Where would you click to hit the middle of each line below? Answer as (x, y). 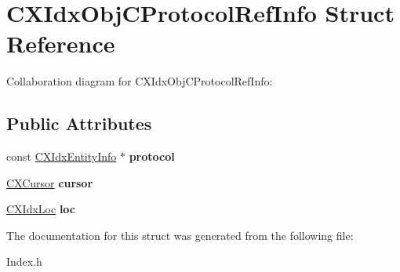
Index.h (24, 261)
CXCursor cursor (50, 182)
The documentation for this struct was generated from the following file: (180, 235)
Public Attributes (79, 123)
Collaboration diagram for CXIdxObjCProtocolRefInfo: (140, 81)
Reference (61, 44)
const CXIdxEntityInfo (62, 156)
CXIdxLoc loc (41, 209)
